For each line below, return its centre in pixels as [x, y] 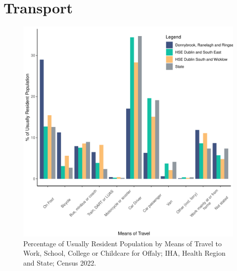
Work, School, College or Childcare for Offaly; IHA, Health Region [124, 253]
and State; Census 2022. [60, 262]
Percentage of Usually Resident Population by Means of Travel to [123, 243]
